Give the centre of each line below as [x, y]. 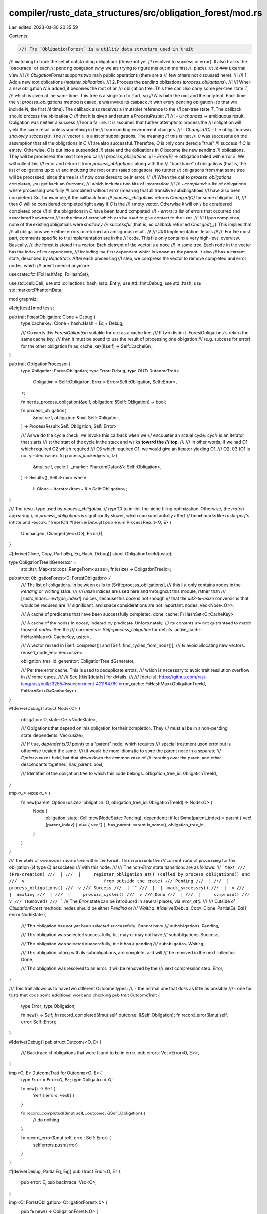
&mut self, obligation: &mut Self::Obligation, [77, 417]
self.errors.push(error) [56, 1145]
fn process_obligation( [43, 411]
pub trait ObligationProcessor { [40, 364]
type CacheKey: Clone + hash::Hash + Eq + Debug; [72, 323]
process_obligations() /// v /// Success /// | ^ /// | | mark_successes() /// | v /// [127, 888]
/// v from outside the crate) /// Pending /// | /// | [119, 881]
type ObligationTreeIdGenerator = [42, 562]
